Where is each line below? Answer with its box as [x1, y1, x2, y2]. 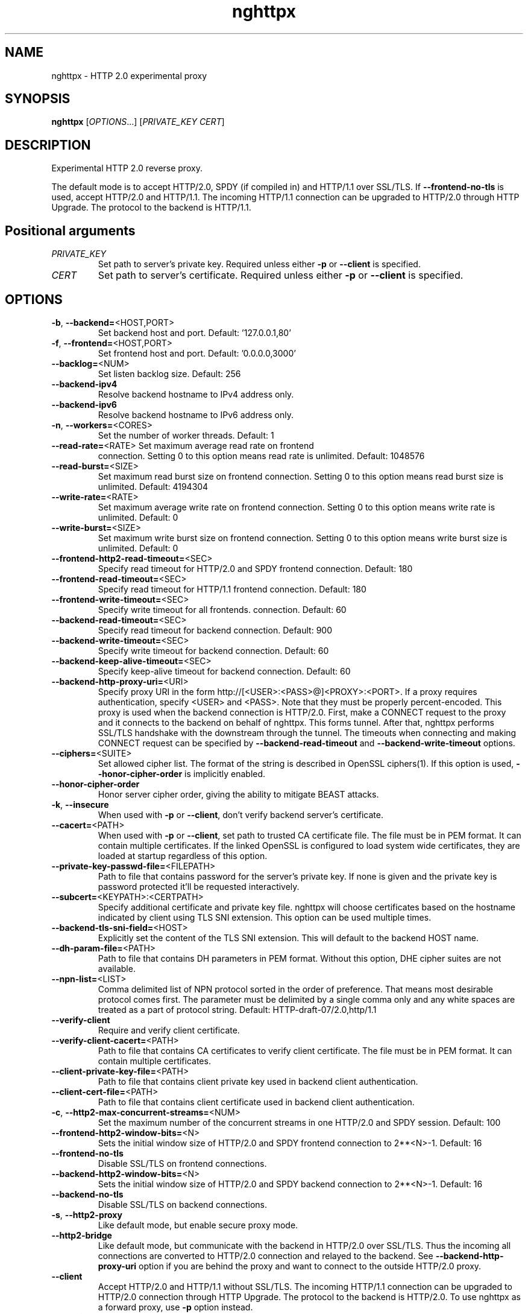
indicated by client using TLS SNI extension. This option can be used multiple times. [98, 912, 432, 922]
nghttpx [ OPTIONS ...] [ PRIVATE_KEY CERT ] [51, 116, 225, 127]
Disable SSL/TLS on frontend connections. [98, 1158, 267, 1169]
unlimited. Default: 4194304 [98, 481, 209, 492]
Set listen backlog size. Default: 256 [98, 368, 241, 379]
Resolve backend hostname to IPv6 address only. [98, 409, 294, 420]
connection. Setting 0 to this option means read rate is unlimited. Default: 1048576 [98, 450, 425, 461]
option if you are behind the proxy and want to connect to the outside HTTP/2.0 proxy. [139, 1260, 482, 1271]
